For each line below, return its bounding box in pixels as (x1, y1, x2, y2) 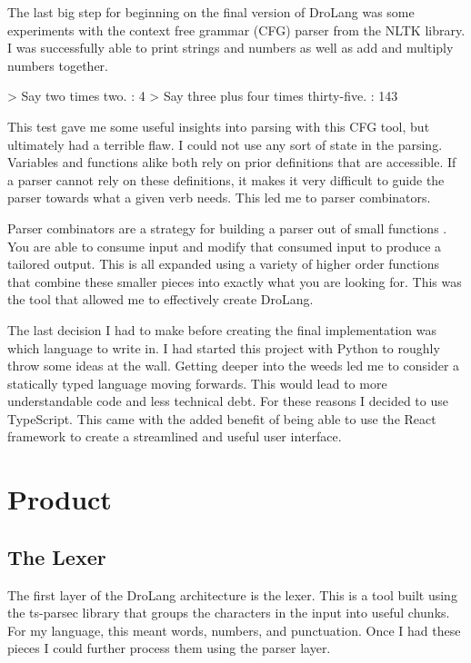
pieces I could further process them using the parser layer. (7, 638, 331, 658)
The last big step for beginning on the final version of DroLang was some (7, 3, 415, 21)
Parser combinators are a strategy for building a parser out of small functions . (7, 218, 447, 237)
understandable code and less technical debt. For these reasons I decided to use (7, 391, 448, 411)
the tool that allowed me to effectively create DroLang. (7, 290, 314, 309)
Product (7, 480, 112, 518)
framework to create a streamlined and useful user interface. (7, 427, 342, 446)
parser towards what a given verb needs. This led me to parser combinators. (7, 188, 431, 207)
